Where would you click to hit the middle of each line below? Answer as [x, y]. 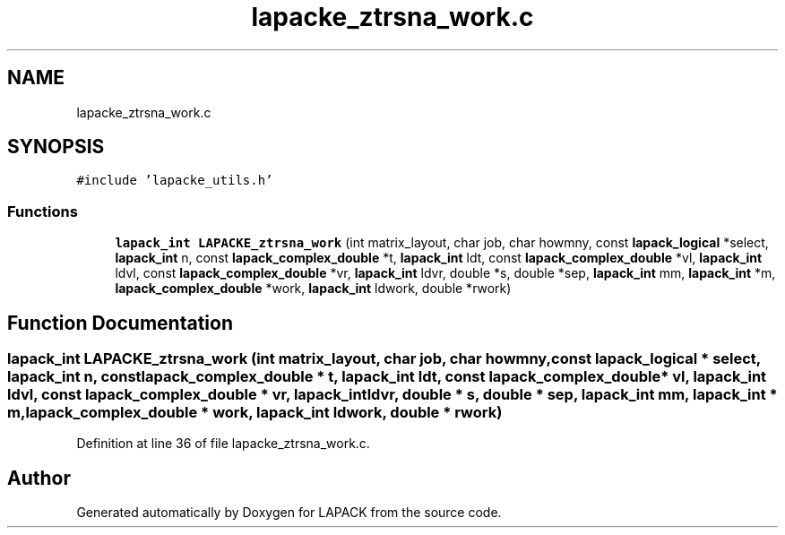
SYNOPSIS [56, 147]
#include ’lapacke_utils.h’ [175, 181]
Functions [43, 211]
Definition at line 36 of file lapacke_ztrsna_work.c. [223, 444]
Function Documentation [120, 323]
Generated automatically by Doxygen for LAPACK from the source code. [289, 513]
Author [39, 478]
